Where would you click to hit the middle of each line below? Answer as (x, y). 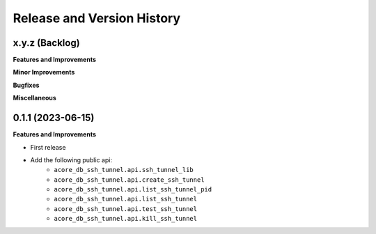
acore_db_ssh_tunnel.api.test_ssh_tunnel (126, 209)
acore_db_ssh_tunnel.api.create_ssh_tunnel (129, 180)
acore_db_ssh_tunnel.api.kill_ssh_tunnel (126, 219)
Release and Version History (97, 18)
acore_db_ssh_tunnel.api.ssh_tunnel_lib (124, 170)
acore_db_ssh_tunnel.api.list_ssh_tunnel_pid (133, 189)
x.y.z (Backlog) (46, 43)
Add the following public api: (71, 159)
